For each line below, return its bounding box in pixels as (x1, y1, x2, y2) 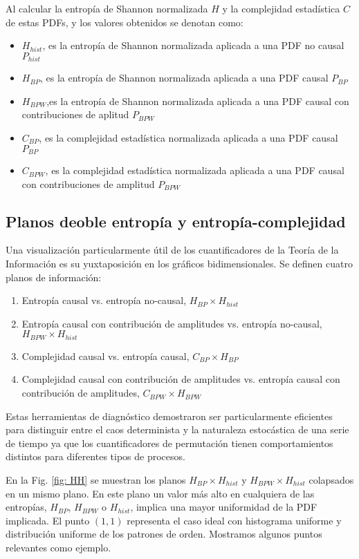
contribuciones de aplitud (21, 107, 129, 122)
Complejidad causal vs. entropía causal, (21, 348, 190, 363)
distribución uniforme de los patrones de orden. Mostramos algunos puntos (6, 527, 322, 541)
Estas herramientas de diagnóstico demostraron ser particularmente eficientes (6, 408, 333, 423)
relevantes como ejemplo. (6, 540, 111, 554)
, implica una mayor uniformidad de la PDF (130, 500, 317, 514)
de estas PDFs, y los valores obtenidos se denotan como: (6, 15, 243, 29)
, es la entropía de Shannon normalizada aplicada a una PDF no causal (42, 38, 344, 53)
